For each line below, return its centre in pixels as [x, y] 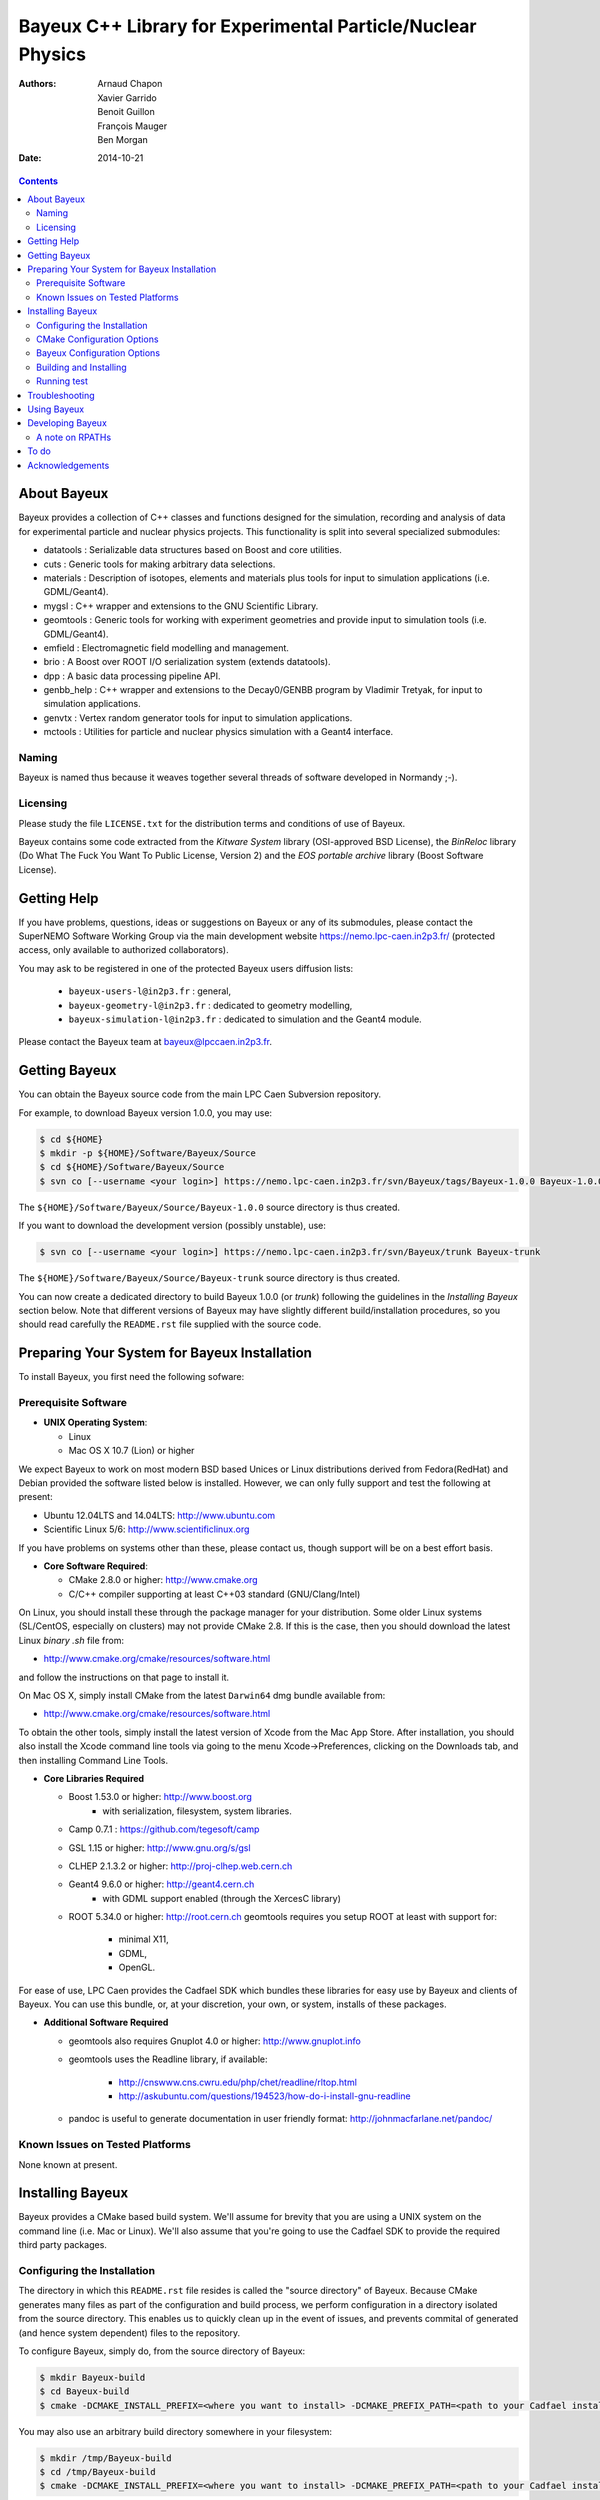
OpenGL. [137, 1967]
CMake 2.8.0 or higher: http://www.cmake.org [163, 1580]
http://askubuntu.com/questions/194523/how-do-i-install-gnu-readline [264, 2096]
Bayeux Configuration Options [98, 353]
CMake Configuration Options [97, 339]
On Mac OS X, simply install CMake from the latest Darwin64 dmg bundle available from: [202, 1696]
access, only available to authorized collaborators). [123, 950]
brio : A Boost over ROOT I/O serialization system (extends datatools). [187, 662]
